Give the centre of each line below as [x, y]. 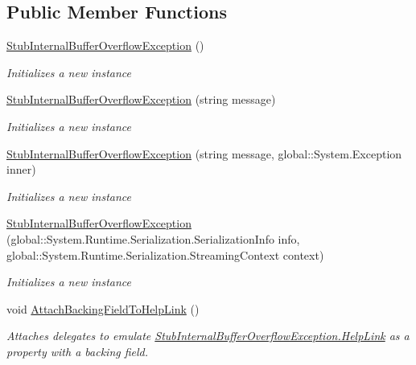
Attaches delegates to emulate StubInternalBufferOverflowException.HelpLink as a [208, 336]
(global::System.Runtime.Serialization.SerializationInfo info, [153, 238]
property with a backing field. [78, 351]
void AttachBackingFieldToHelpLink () [103, 308]
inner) [21, 169]
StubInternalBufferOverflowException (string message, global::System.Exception [204, 153]
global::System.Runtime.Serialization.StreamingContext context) [165, 254]
